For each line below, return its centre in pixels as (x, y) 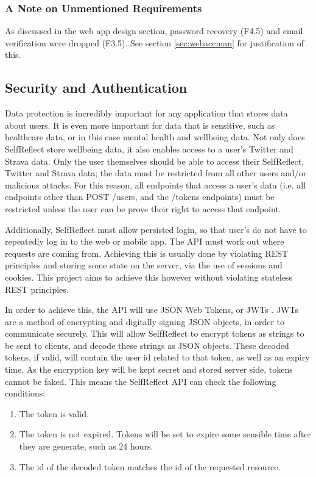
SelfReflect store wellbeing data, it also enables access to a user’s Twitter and (149, 149)
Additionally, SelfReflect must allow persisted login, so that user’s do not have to (156, 229)
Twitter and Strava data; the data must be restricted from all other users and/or (156, 173)
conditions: (25, 393)
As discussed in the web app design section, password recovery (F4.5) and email (154, 31)
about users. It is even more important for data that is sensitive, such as (140, 125)
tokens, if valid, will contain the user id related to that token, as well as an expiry (157, 357)
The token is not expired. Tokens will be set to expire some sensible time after (165, 434)
